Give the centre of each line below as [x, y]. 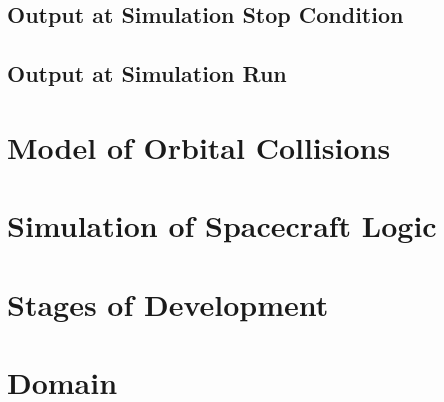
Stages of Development [168, 303]
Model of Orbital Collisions [199, 146]
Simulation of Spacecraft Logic [222, 225]
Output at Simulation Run [147, 73]
